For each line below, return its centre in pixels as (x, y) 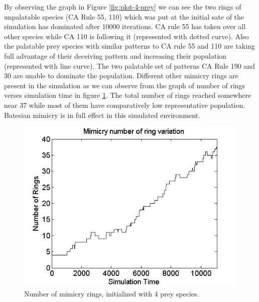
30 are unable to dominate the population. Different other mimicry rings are (121, 75)
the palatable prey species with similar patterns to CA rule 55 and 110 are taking (129, 46)
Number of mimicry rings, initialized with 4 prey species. (112, 293)
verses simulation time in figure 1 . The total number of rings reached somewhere (128, 95)
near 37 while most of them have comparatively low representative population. (125, 105)
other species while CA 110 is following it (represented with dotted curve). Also (126, 36)
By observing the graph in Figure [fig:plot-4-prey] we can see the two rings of (123, 7)
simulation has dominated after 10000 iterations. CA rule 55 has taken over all (125, 26)
